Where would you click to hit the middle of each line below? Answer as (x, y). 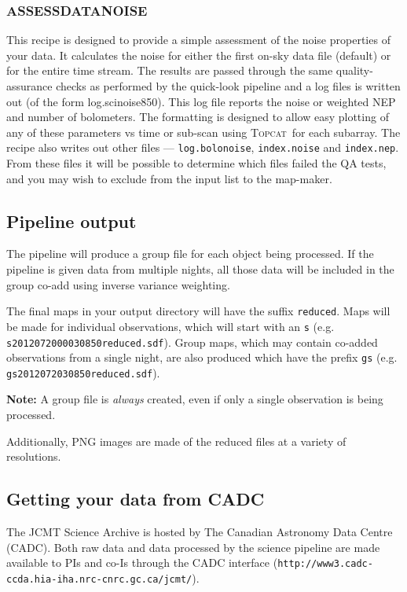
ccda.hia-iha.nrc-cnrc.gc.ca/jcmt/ (99, 579)
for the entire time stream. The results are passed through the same (170, 70)
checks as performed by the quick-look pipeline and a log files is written (228, 86)
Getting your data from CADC (136, 499)
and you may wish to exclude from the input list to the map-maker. (169, 178)
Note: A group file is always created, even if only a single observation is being (195, 399)
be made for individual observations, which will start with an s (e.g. (170, 326)
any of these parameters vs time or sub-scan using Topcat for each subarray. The (203, 132)
